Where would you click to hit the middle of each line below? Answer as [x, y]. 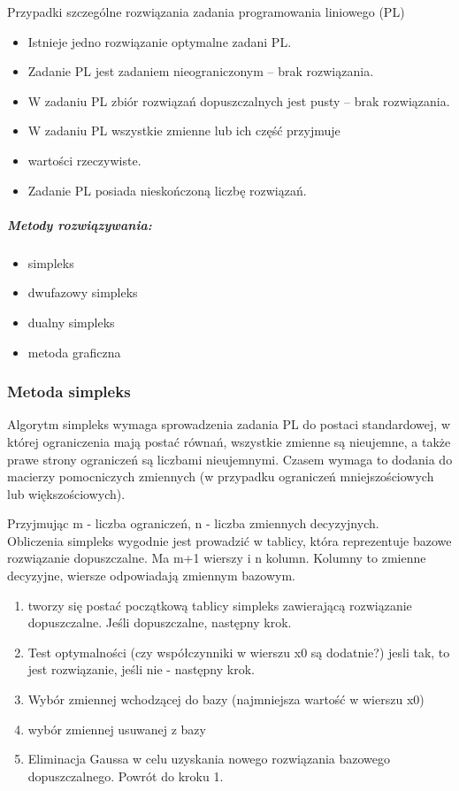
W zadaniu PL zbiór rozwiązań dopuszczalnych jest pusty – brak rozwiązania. [239, 100]
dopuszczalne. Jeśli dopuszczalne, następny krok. [160, 622]
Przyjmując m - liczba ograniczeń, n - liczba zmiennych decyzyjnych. [193, 523]
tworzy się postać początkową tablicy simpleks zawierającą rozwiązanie [220, 605]
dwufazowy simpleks [83, 292]
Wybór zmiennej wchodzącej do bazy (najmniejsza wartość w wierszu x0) [226, 699]
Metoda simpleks [69, 392]
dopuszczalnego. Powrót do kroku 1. [126, 776]
